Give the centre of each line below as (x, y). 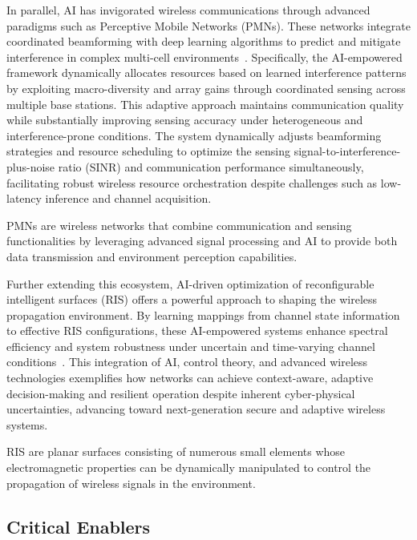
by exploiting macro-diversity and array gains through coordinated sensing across (206, 88)
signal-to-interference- (347, 151)
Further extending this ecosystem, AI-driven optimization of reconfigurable (190, 283)
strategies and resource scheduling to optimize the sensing (149, 151)
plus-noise (31, 166)
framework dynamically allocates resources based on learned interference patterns (206, 73)
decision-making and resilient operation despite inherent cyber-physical (181, 393)
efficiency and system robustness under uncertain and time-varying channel (191, 346)
